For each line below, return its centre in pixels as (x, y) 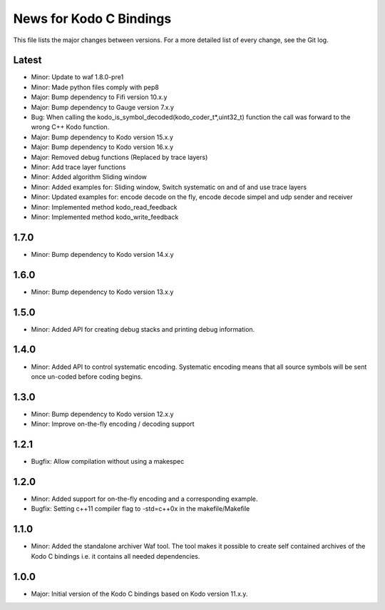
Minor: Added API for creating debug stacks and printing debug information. (143, 329)
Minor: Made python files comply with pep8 (95, 87)
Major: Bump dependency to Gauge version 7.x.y (103, 107)
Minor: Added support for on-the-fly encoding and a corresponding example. (144, 499)
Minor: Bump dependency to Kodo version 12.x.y (102, 414)
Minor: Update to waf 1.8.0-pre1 (77, 77)
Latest (27, 60)
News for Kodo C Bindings (92, 19)
